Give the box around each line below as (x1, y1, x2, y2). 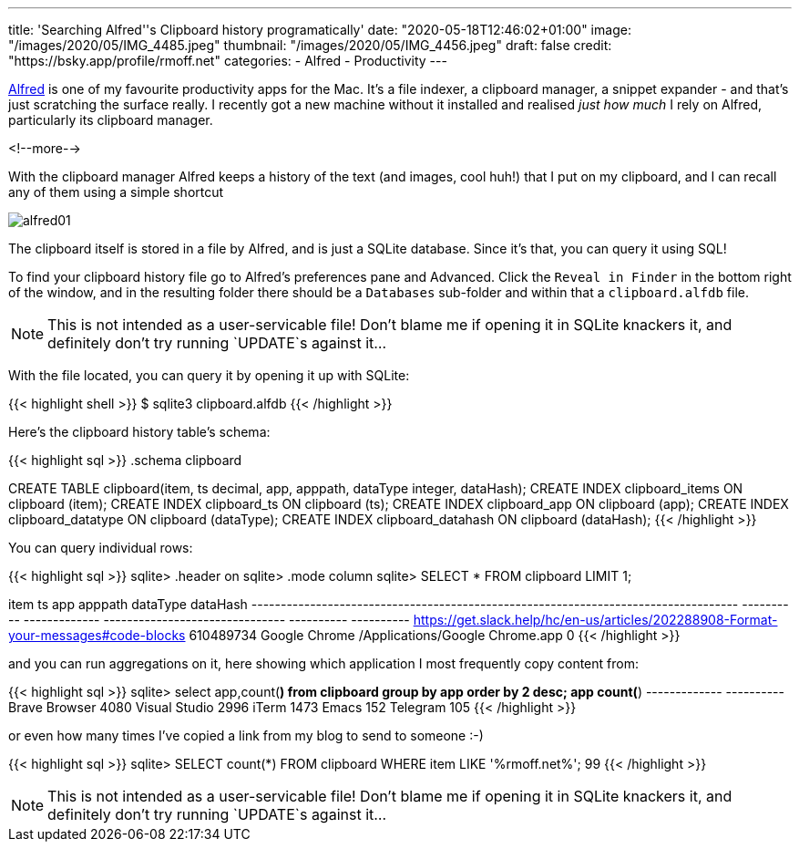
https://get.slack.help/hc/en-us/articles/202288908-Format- (413, 612, 778, 627)
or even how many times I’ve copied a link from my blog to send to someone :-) (8, 728, 484, 743)
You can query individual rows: (8, 540, 193, 555)
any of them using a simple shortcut (8, 184, 224, 200)
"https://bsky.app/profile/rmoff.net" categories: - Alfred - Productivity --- (8, 53, 447, 68)
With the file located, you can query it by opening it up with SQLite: (8, 368, 410, 383)
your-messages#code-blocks (8, 627, 186, 643)
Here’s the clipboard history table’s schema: (8, 424, 271, 440)
